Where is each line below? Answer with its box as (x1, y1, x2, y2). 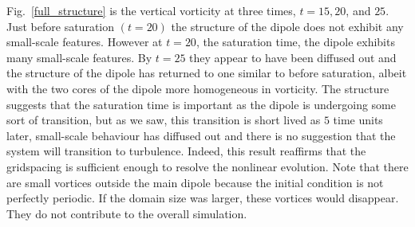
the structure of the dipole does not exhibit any (171, 18, 404, 34)
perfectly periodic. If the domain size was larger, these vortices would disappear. (6, 190, 399, 206)
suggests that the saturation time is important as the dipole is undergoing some (6, 96, 396, 112)
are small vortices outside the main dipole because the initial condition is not (6, 174, 384, 190)
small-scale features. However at (6, 33, 163, 50)
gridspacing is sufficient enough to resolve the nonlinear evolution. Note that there (6, 158, 409, 174)
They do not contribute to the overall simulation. (6, 205, 247, 221)
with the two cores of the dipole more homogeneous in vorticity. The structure (6, 80, 389, 96)
